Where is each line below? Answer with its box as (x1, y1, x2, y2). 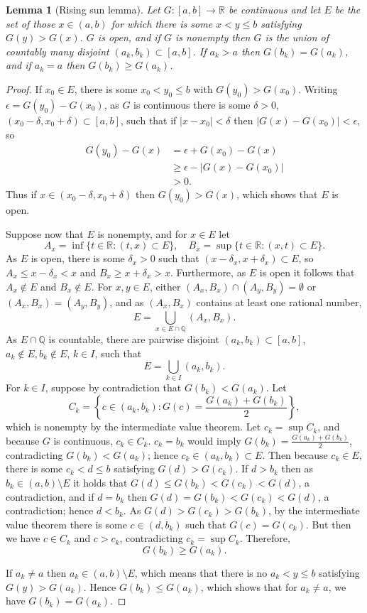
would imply (187, 433, 241, 447)
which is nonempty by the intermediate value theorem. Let (6, 419, 261, 434)
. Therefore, (239, 531, 290, 546)
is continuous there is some (133, 97, 251, 112)
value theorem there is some (6, 516, 127, 531)
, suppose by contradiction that (45, 380, 182, 395)
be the (334, 2, 361, 16)
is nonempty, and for (97, 226, 187, 241)
